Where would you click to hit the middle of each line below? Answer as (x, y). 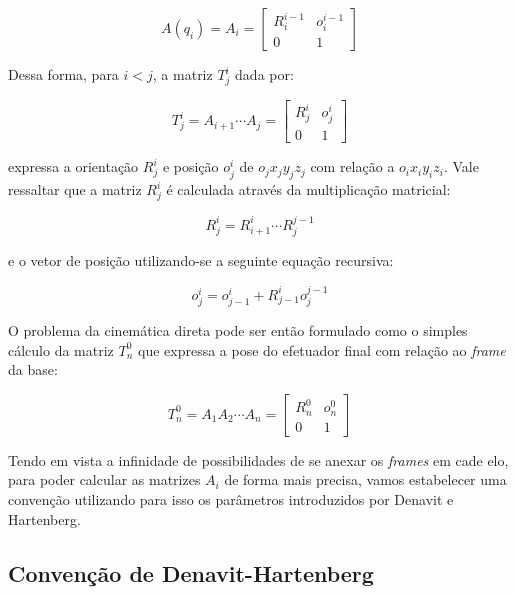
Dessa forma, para (63, 74)
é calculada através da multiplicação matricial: (308, 189)
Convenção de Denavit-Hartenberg (191, 572)
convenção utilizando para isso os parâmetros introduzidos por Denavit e (231, 499)
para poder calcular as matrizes (104, 479)
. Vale (461, 166)
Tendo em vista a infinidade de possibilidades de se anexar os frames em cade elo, (258, 459)
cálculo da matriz (61, 349)
